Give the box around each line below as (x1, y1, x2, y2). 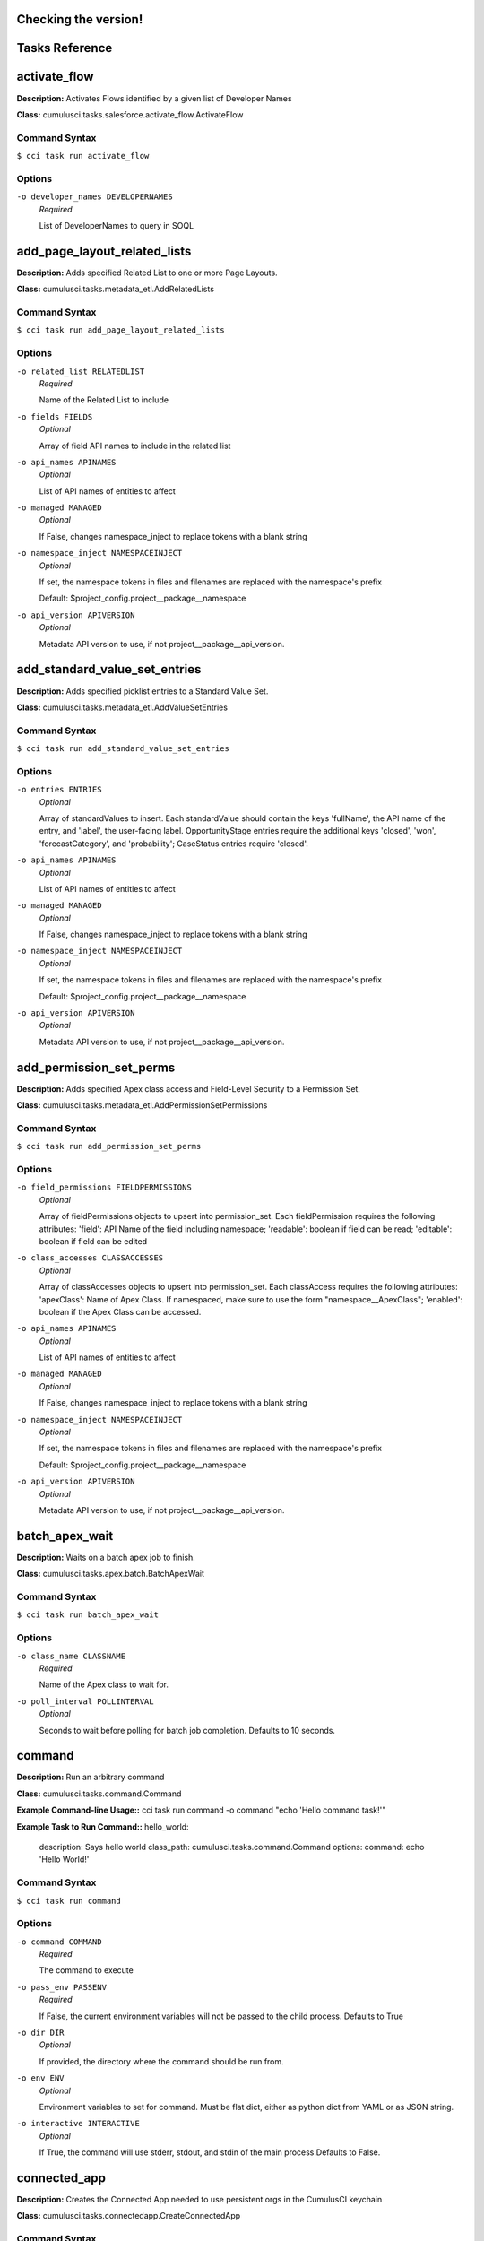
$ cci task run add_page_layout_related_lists (16, 325, 225, 335)
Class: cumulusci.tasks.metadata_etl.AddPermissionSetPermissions (16, 1100, 268, 1111)
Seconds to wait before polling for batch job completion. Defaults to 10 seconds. (39, 1725, 336, 1735)
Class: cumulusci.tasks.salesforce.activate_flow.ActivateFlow (16, 108, 244, 120)
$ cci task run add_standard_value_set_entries (16, 744, 230, 754)
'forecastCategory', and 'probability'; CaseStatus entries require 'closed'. (39, 838, 308, 849)
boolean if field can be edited (39, 1235, 148, 1246)
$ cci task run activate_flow (16, 151, 150, 161)
